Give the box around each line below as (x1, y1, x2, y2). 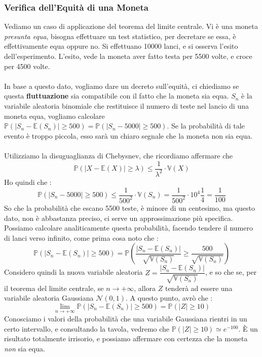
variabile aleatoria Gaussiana (4, 293, 94, 303)
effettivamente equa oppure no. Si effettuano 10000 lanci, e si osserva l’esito (4, 41, 238, 51)
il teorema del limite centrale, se (4, 282, 104, 293)
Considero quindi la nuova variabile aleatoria (4, 267, 143, 277)
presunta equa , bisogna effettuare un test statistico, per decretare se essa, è (4, 30, 236, 41)
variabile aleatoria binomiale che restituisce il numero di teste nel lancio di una (4, 100, 249, 111)
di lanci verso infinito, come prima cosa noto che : (4, 232, 159, 243)
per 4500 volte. (4, 60, 50, 71)
